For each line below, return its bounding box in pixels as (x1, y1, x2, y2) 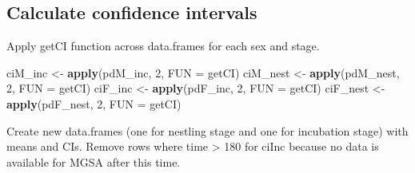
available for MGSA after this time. (6, 153, 181, 170)
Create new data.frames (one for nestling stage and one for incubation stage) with (6, 122, 409, 139)
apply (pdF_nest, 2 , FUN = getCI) (6, 95, 182, 112)
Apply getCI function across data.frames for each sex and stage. (6, 37, 320, 54)
